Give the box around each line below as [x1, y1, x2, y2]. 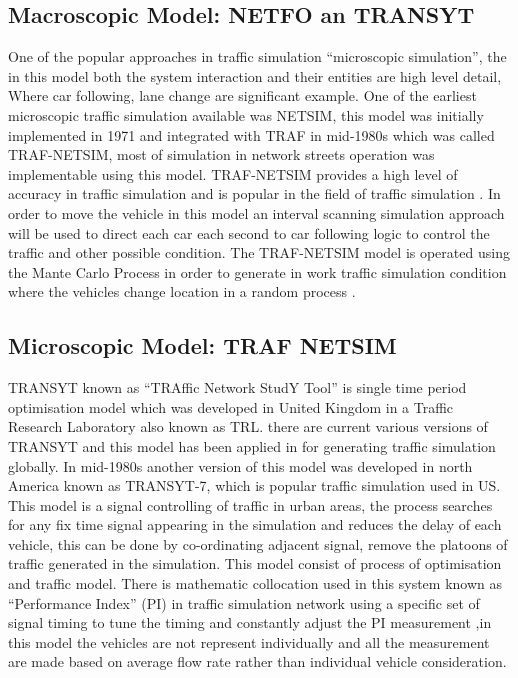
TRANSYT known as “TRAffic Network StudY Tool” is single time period [8, 377, 467, 398]
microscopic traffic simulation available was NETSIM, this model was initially [8, 104, 484, 125]
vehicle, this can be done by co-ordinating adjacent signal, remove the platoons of [8, 533, 508, 554]
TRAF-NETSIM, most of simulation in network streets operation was [8, 144, 435, 165]
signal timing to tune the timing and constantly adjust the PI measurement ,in [8, 612, 492, 633]
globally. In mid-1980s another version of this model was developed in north [8, 455, 473, 476]
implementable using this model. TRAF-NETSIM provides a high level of [8, 163, 458, 184]
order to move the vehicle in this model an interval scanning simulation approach [8, 202, 505, 223]
